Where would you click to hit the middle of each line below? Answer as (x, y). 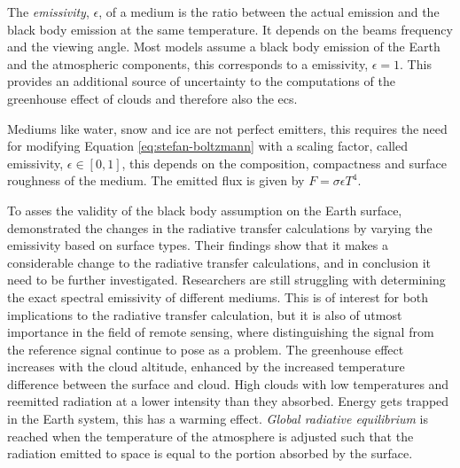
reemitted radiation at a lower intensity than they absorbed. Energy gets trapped (228, 401)
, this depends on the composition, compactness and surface (284, 163)
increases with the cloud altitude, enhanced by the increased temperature (206, 367)
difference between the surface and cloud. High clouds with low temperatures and (228, 383)
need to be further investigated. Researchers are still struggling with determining (226, 280)
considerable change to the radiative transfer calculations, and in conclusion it (219, 262)
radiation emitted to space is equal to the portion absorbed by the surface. (210, 453)
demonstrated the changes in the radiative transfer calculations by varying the (220, 227)
